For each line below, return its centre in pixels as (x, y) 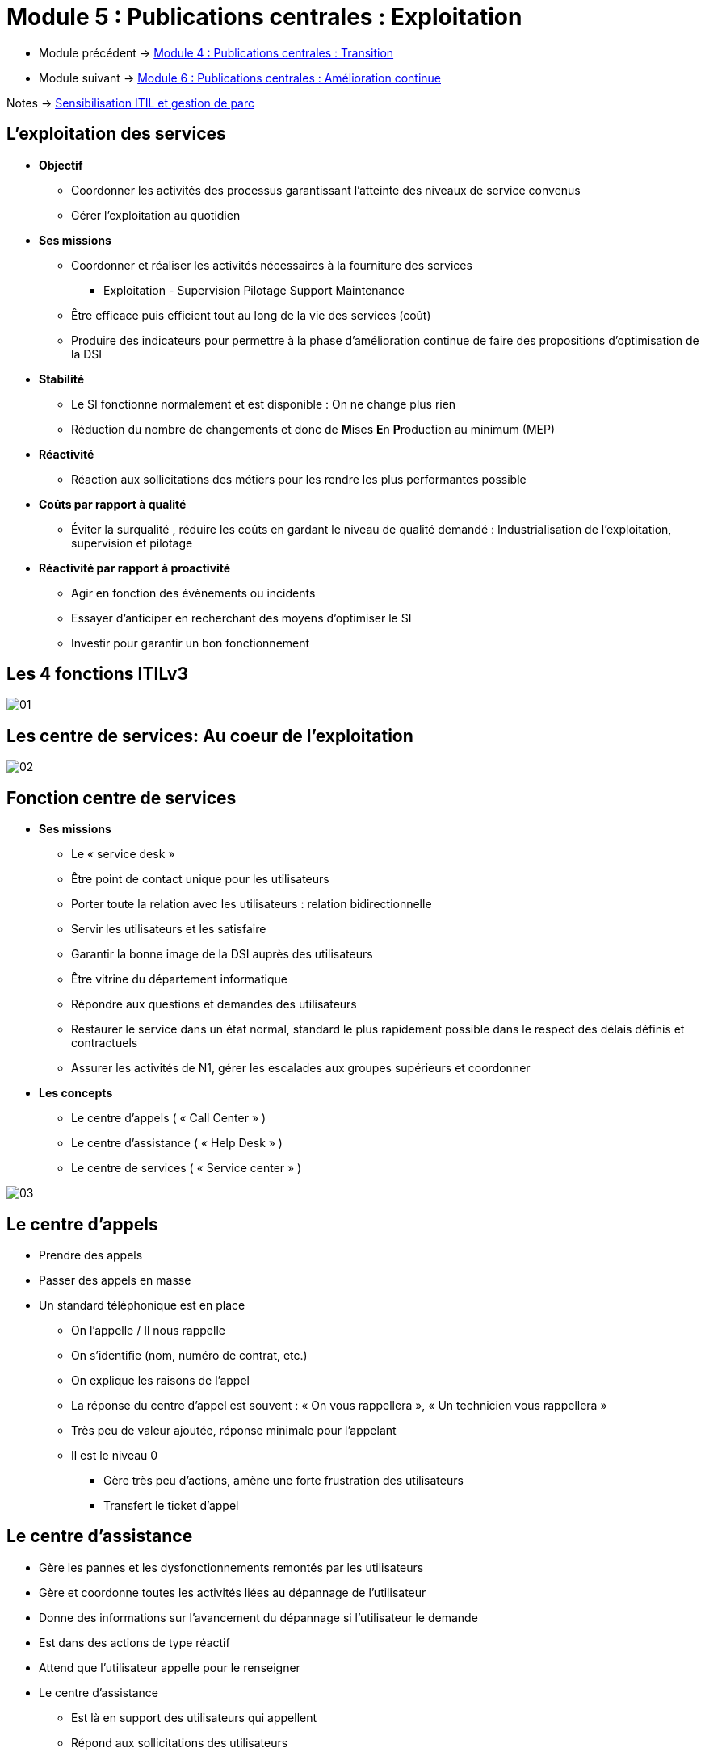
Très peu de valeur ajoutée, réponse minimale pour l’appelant (234, 1430)
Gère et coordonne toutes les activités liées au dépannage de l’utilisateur (233, 1592)
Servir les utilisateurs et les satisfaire (169, 929)
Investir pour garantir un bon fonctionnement (191, 643)
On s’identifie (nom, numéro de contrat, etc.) (189, 1355)
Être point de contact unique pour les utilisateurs (200, 879)
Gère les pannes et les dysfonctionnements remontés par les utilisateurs (231, 1567)
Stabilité (62, 379)
